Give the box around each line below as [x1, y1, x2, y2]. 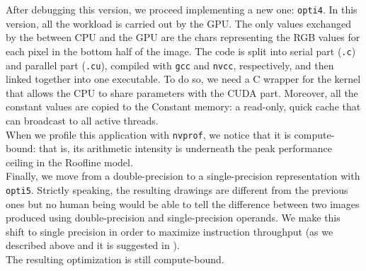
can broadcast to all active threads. [6, 113, 159, 127]
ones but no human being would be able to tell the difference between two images [6, 196, 360, 211]
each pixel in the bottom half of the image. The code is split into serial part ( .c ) [6, 43, 356, 58]
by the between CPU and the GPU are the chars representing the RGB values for [6, 30, 360, 45]
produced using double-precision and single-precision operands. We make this [6, 210, 341, 225]
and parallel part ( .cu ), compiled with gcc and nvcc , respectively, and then [6, 57, 334, 72]
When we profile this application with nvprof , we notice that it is [6, 127, 291, 142]
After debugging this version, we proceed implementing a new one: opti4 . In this [6, 2, 358, 16]
